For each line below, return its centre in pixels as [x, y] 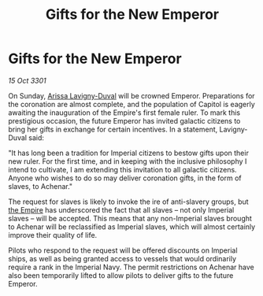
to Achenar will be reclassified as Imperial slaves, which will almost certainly [132, 227]
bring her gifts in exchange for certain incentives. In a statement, [113, 129]
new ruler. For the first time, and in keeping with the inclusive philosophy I [128, 161]
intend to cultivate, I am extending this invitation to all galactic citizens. [123, 169]
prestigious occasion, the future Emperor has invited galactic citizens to [124, 120]
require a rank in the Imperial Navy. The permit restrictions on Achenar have [131, 267]
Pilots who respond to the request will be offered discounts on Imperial [123, 250]
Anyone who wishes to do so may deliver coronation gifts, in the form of [125, 178]
